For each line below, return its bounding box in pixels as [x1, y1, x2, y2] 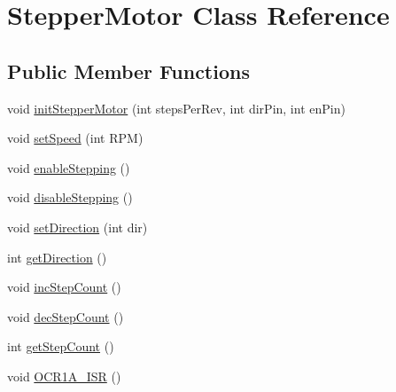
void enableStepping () [7, 158, 130, 176]
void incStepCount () [7, 278, 121, 296]
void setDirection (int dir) [7, 217, 148, 236]
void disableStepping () [7, 188, 133, 207]
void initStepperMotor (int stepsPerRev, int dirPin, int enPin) [7, 98, 346, 117]
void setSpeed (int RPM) [7, 129, 144, 147]
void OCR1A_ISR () [7, 366, 121, 385]
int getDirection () [7, 247, 107, 266]
